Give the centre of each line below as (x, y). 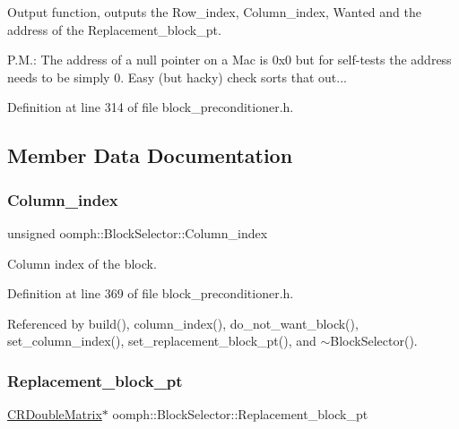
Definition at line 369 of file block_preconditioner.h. (151, 293)
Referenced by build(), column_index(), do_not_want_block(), (183, 323)
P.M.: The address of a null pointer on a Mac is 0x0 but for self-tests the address (229, 60)
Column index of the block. (82, 263)
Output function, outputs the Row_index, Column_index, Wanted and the (214, 12)
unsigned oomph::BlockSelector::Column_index (138, 232)
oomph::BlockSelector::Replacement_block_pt (240, 414)
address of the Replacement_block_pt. (114, 29)
